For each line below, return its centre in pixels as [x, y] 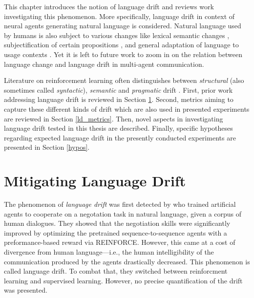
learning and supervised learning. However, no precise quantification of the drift [123, 280]
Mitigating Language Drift [95, 181]
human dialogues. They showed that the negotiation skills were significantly [117, 223]
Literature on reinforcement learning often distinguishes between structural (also [124, 80]
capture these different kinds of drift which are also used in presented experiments [127, 109]
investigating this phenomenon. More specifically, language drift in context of [119, 16]
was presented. [26, 290]
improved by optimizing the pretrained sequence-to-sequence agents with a [116, 232]
